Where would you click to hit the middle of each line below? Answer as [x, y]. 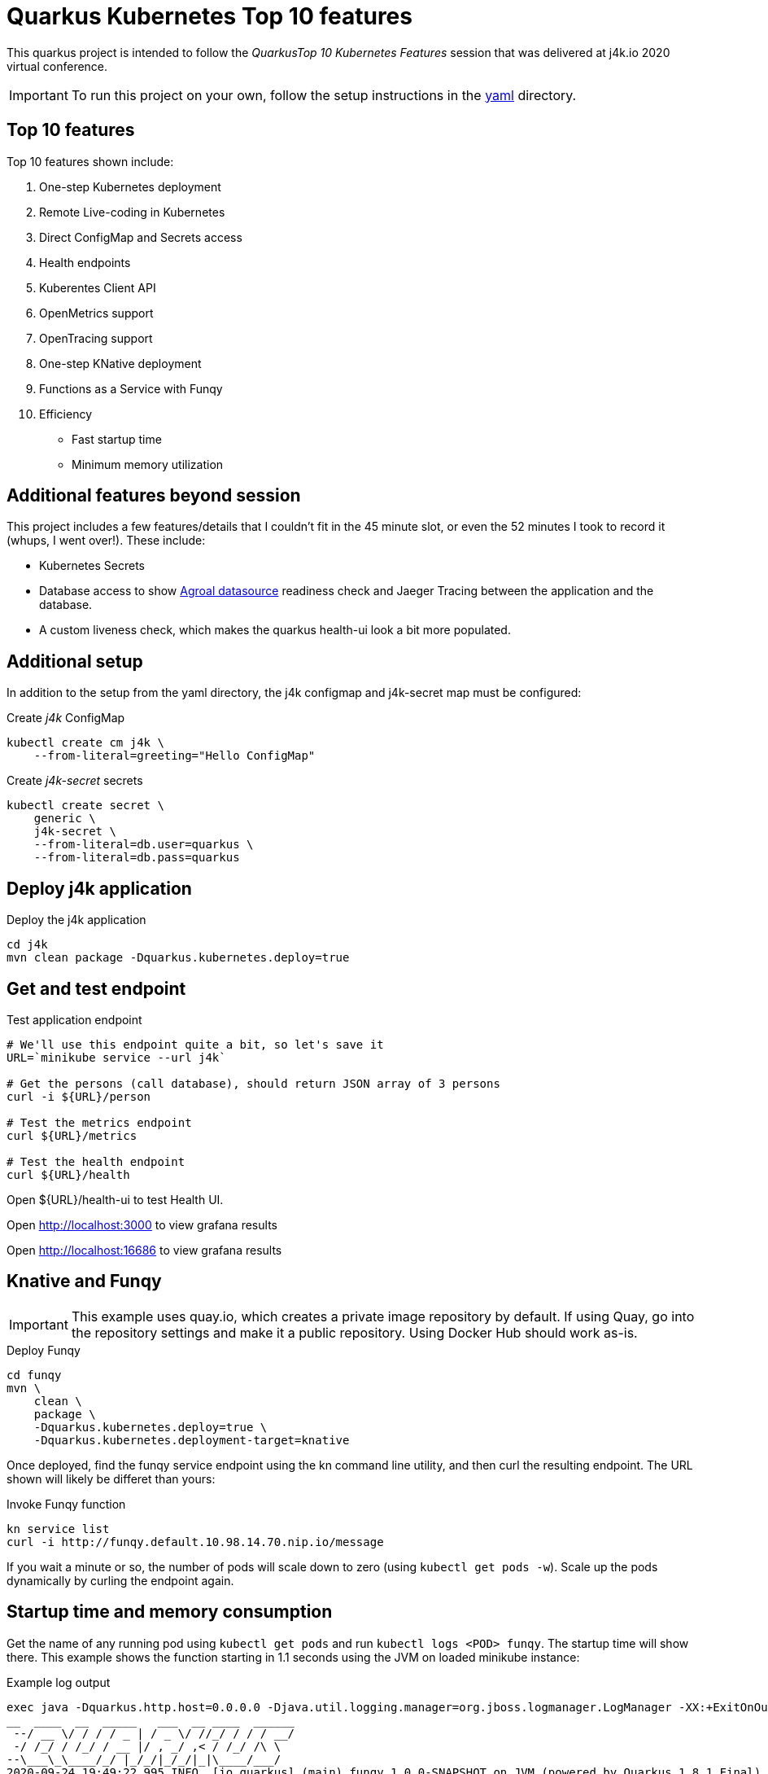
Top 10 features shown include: [90, 161]
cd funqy [34, 1375]
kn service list [58, 1529]
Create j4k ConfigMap [66, 718]
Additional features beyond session [154, 496]
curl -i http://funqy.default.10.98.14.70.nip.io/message [195, 1542]
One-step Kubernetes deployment [130, 186]
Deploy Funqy [44, 1350]
